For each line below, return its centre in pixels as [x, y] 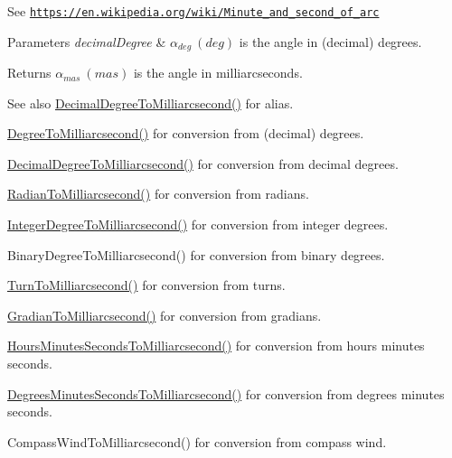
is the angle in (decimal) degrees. [330, 41]
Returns [29, 73]
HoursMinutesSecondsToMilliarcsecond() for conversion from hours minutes [216, 346]
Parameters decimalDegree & [87, 41]
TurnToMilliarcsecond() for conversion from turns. [146, 285]
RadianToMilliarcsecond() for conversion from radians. [158, 194]
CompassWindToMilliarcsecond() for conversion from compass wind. [197, 441]
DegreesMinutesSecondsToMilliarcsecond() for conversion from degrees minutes [226, 393]
